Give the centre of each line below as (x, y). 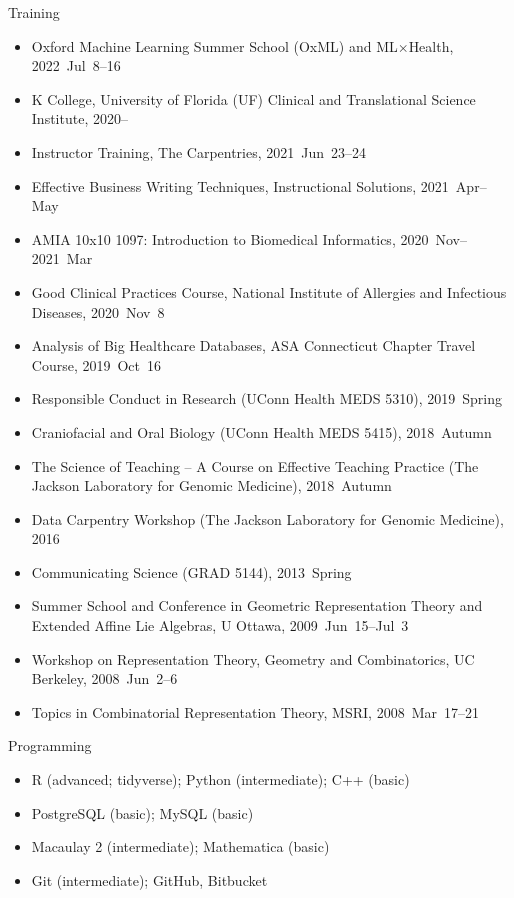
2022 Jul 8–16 (76, 65)
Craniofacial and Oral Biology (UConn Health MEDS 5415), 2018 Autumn (261, 431)
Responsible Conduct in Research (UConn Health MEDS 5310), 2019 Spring (266, 398)
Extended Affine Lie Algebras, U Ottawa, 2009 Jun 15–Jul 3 (220, 625)
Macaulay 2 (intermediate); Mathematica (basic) (180, 846)
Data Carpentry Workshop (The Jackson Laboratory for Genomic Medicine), (267, 518)
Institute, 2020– (79, 118)
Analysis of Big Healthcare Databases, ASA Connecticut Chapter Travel (253, 345)
